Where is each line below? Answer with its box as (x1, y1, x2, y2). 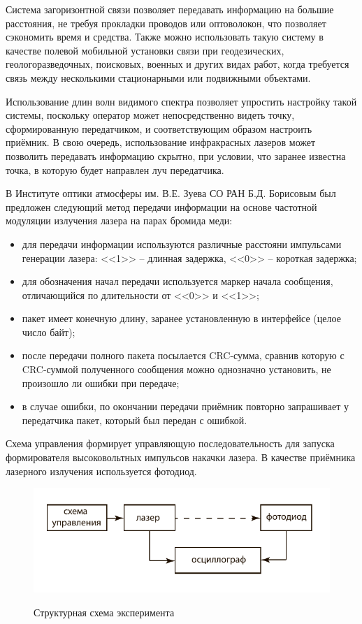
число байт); (22, 324, 75, 339)
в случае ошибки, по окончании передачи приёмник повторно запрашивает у (22, 399, 349, 414)
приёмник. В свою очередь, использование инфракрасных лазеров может (6, 135, 316, 150)
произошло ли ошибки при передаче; (22, 375, 180, 390)
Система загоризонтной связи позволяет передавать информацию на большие (6, 2, 334, 16)
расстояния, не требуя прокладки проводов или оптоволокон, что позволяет (6, 15, 326, 30)
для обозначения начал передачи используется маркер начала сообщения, (22, 274, 333, 289)
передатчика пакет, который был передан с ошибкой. (22, 412, 247, 427)
